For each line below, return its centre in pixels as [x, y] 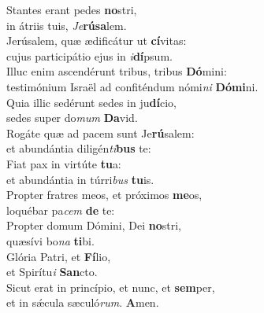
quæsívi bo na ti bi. [50, 240]
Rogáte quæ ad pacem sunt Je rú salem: [100, 133]
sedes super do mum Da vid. [72, 118]
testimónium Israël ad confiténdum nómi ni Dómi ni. [132, 86]
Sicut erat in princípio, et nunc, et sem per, [111, 287]
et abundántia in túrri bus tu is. [80, 179]
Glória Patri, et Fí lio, [59, 256]
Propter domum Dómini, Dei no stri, [94, 225]
